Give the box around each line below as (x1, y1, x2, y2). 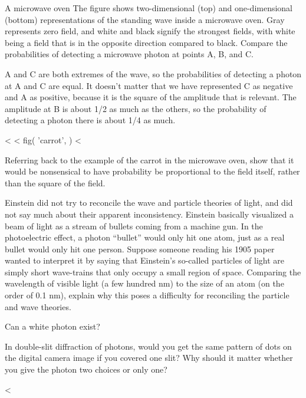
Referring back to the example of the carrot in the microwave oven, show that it (5, 153, 294, 166)
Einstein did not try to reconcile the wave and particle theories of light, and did (5, 196, 293, 209)
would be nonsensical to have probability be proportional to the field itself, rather (5, 165, 300, 177)
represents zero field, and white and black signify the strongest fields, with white (5, 25, 295, 37)
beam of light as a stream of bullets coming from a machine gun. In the (5, 219, 263, 232)
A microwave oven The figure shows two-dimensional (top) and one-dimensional (5, 2, 293, 14)
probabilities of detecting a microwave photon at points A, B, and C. (5, 48, 254, 60)
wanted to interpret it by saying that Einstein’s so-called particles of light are (5, 254, 285, 267)
